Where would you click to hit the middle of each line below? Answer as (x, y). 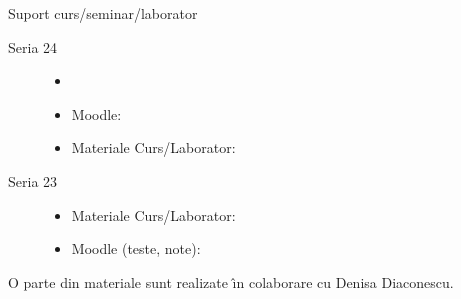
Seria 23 (33, 180)
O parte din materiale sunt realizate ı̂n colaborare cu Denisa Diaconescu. (231, 281)
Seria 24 (33, 46)
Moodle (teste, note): (136, 248)
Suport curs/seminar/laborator (103, 13)
